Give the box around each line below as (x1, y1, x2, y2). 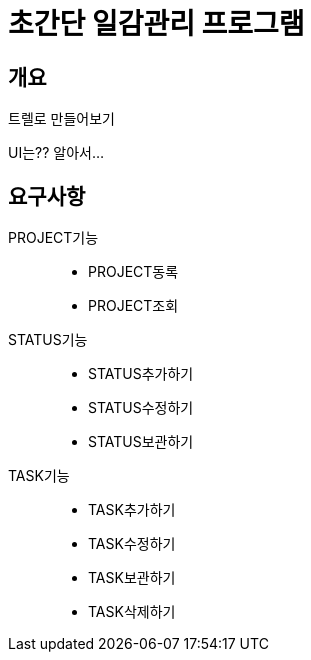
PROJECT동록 (88, 263, 179, 281)
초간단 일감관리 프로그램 (8, 7, 305, 41)
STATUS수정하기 (88, 399, 194, 417)
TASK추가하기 (88, 501, 176, 519)
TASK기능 (8, 467, 70, 485)
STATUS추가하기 (88, 365, 194, 383)
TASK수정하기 (88, 535, 176, 553)
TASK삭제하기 (88, 603, 176, 621)
